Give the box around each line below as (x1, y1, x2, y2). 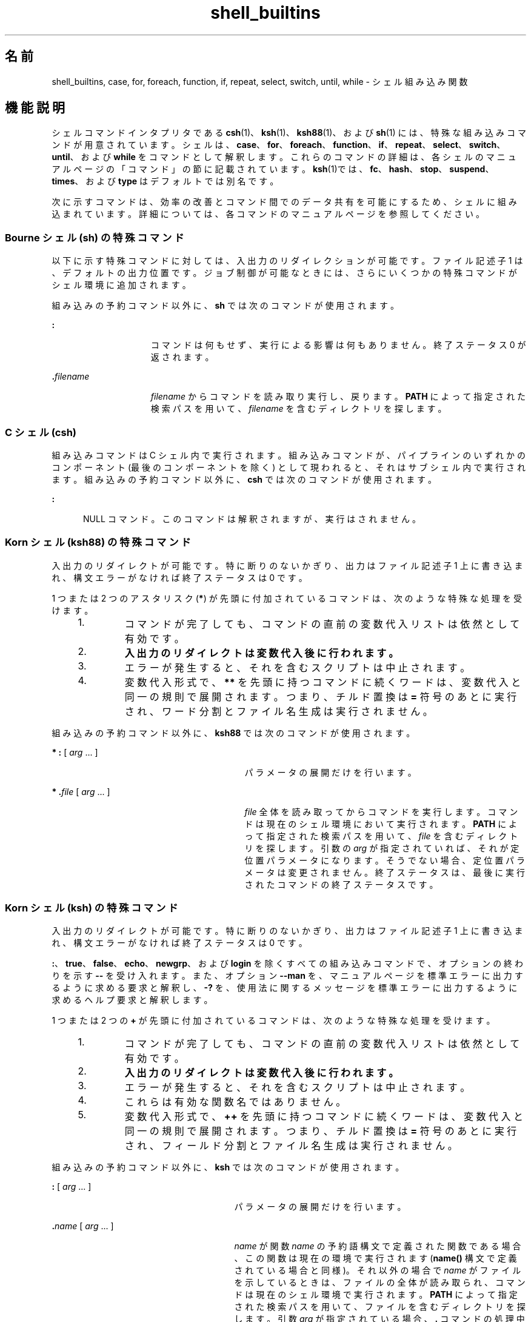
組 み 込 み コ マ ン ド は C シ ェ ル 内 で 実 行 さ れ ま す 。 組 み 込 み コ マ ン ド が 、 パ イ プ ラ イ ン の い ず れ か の (52, 449, 526, 460)
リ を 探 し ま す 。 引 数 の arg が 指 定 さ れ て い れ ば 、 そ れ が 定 (244, 842, 519, 853)
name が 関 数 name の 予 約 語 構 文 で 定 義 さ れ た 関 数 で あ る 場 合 (234, 1241, 521, 1252)
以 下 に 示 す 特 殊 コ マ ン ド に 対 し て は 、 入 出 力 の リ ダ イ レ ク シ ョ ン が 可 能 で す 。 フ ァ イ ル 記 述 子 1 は (52, 255, 523, 266)
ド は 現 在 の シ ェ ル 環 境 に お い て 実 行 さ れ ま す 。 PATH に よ (244, 818, 518, 829)
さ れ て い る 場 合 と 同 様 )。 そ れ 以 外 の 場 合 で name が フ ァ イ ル (234, 1265, 521, 1276)
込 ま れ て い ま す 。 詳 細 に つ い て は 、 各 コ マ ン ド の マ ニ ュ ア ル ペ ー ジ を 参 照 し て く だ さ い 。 (52, 209, 484, 220)
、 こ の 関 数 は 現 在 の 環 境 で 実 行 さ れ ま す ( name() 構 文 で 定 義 (234, 1253, 517, 1264)
